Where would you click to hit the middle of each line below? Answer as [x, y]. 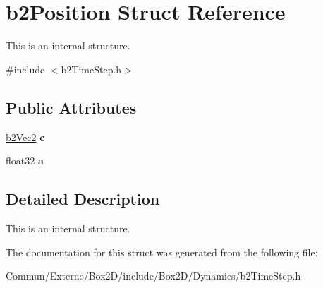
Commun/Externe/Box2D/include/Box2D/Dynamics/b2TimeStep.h [153, 276]
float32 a [25, 161]
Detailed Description [83, 199]
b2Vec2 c [25, 137]
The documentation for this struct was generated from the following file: [162, 252]
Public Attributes [71, 107]
